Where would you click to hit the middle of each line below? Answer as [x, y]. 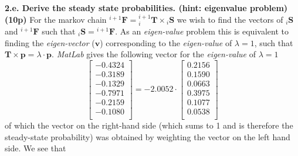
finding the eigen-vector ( [50, 42]
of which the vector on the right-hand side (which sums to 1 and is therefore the [149, 125]
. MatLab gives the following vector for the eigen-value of [154, 54]
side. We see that [35, 148]
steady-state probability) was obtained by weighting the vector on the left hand [148, 136]
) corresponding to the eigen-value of [166, 42]
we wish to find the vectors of [230, 19]
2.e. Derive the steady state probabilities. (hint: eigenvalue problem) [146, 8]
